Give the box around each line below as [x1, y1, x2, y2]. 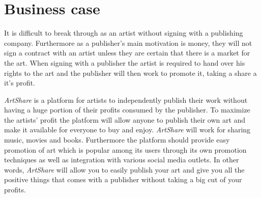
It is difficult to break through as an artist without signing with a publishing [4, 27, 243, 38]
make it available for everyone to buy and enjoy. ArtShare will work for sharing [4, 124, 251, 135]
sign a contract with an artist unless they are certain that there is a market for [4, 47, 250, 58]
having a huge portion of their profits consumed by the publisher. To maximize [4, 104, 250, 115]
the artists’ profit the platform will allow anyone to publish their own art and [4, 114, 246, 125]
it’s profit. [4, 77, 35, 88]
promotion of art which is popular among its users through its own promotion [4, 144, 247, 155]
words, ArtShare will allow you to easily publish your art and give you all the [4, 164, 245, 175]
